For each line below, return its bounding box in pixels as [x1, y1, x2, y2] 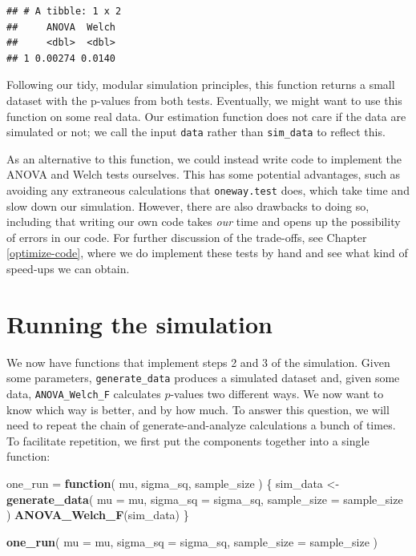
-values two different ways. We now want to [170, 385, 384, 401]
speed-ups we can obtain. [6, 260, 130, 277]
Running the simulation [6, 307, 273, 340]
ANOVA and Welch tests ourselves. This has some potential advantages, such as [6, 166, 401, 183]
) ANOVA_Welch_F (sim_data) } [6, 506, 189, 523]
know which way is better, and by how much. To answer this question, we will [6, 401, 390, 417]
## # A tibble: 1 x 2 [6, 6, 122, 17]
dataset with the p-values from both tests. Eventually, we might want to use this [6, 91, 402, 108]
